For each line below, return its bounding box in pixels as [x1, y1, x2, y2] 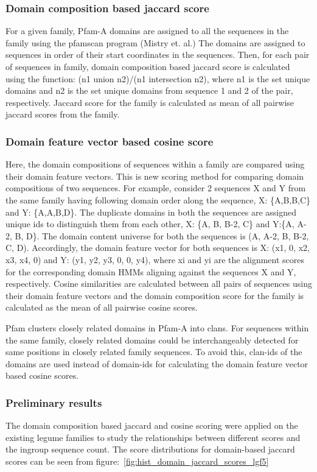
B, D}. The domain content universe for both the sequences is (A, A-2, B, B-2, [15, 229, 309, 242]
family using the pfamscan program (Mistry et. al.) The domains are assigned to [5, 36, 305, 49]
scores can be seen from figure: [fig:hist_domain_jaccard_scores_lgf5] [5, 454, 269, 467]
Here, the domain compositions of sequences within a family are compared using [5, 158, 305, 171]
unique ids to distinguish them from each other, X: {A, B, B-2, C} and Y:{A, [5, 217, 294, 230]
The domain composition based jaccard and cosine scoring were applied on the [5, 419, 298, 432]
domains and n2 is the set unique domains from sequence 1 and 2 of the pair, [5, 84, 293, 97]
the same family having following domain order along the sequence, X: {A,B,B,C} [5, 193, 311, 206]
